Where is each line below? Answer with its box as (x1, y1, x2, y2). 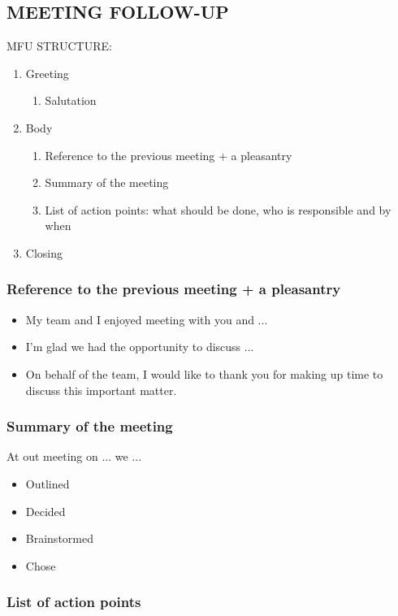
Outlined (25, 475, 70, 492)
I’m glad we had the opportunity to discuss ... (25, 338, 254, 355)
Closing (25, 244, 63, 261)
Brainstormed (25, 530, 93, 547)
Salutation (45, 92, 97, 109)
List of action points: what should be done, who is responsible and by (45, 201, 392, 218)
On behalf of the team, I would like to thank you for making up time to (25, 365, 383, 382)
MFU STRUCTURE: (6, 37, 112, 54)
